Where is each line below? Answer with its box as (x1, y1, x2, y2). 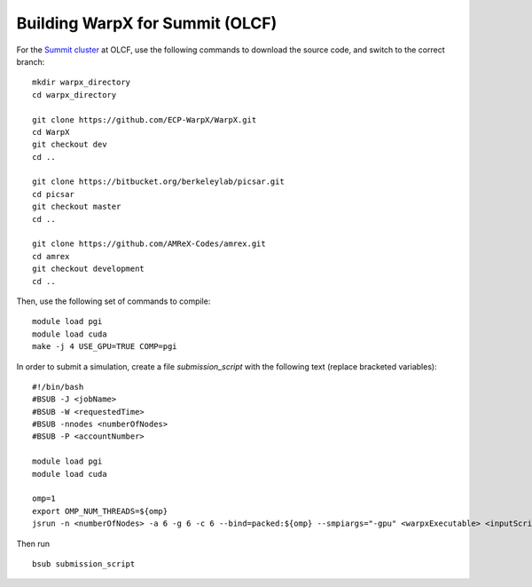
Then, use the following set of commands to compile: (16, 296, 211, 306)
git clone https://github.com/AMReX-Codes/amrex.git (32, 239, 266, 249)
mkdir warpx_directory (32, 77, 131, 88)
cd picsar (32, 189, 74, 199)
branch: (16, 56, 45, 67)
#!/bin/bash (32, 382, 84, 392)
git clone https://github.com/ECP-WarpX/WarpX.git (32, 115, 257, 124)
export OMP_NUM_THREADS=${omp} (32, 506, 168, 516)
